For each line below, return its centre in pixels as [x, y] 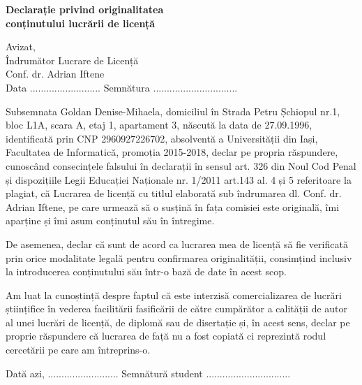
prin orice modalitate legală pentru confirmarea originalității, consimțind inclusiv [179, 257]
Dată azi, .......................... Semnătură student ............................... [148, 373]
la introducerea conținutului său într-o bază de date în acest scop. [146, 271]
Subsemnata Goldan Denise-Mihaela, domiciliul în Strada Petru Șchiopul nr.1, [173, 111]
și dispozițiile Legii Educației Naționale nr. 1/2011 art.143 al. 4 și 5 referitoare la [179, 179]
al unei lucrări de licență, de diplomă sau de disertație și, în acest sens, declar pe [178, 322]
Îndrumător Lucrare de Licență [72, 60]
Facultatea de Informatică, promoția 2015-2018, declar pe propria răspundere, [172, 152]
